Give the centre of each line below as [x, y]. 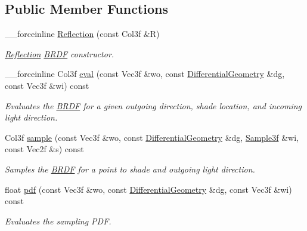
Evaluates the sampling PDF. [58, 221]
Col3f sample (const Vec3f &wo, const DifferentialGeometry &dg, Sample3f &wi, [152, 137]
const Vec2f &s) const [44, 149]
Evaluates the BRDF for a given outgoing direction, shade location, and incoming [153, 105]
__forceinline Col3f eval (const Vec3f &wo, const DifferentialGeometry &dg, [145, 74]
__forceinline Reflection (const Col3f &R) [82, 34]
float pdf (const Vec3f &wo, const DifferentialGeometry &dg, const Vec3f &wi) [148, 189]
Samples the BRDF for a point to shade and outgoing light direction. [130, 169]
